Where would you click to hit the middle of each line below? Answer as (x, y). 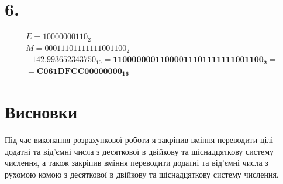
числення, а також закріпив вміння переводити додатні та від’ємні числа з (137, 163)
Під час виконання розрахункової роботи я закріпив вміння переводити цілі (139, 140)
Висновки (41, 112)
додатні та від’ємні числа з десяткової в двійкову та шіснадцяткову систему (139, 151)
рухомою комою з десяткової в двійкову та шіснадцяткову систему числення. (142, 174)
